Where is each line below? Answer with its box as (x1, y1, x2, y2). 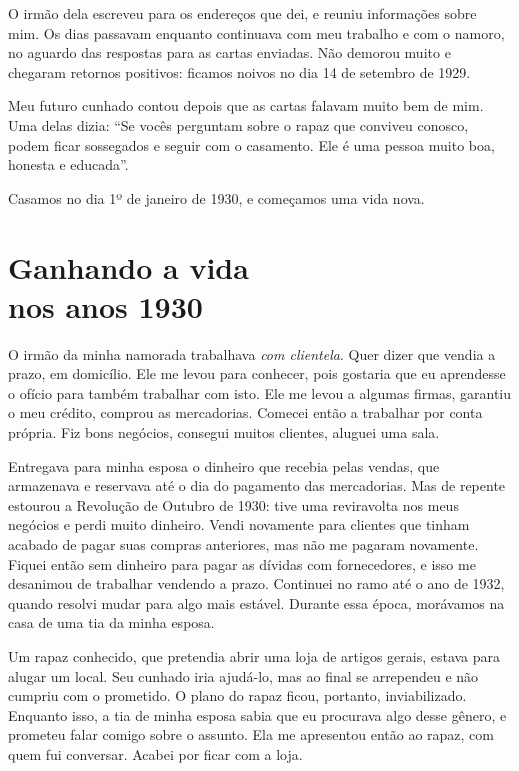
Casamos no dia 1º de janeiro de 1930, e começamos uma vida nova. (8, 187, 425, 208)
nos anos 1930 (8, 285, 203, 326)
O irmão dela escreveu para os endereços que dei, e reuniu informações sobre (8, 3, 477, 23)
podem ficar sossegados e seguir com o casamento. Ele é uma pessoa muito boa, (8, 134, 495, 155)
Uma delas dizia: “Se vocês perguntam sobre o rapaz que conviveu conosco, (8, 114, 469, 135)
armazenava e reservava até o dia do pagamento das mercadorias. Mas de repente (8, 475, 506, 496)
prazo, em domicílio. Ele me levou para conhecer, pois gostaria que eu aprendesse (8, 363, 506, 384)
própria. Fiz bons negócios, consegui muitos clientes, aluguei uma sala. (8, 422, 440, 443)
